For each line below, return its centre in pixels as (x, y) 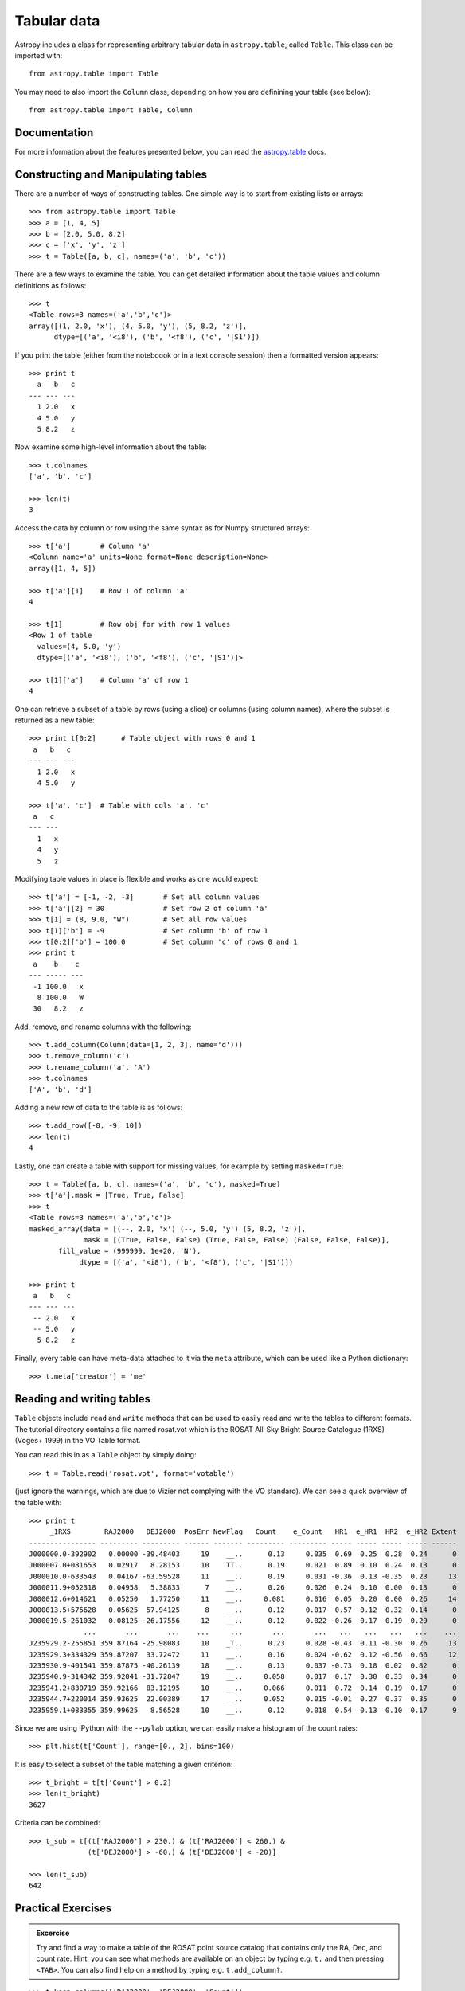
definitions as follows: (51, 285)
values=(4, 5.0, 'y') (79, 646)
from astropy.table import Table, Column (111, 110)
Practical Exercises (63, 1909)
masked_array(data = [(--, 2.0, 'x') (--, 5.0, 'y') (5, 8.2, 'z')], (168, 1229)
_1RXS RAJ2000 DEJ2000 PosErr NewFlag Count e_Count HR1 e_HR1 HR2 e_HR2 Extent (253, 1532)
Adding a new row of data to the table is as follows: (99, 1108)
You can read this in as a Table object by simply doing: (106, 1455)
